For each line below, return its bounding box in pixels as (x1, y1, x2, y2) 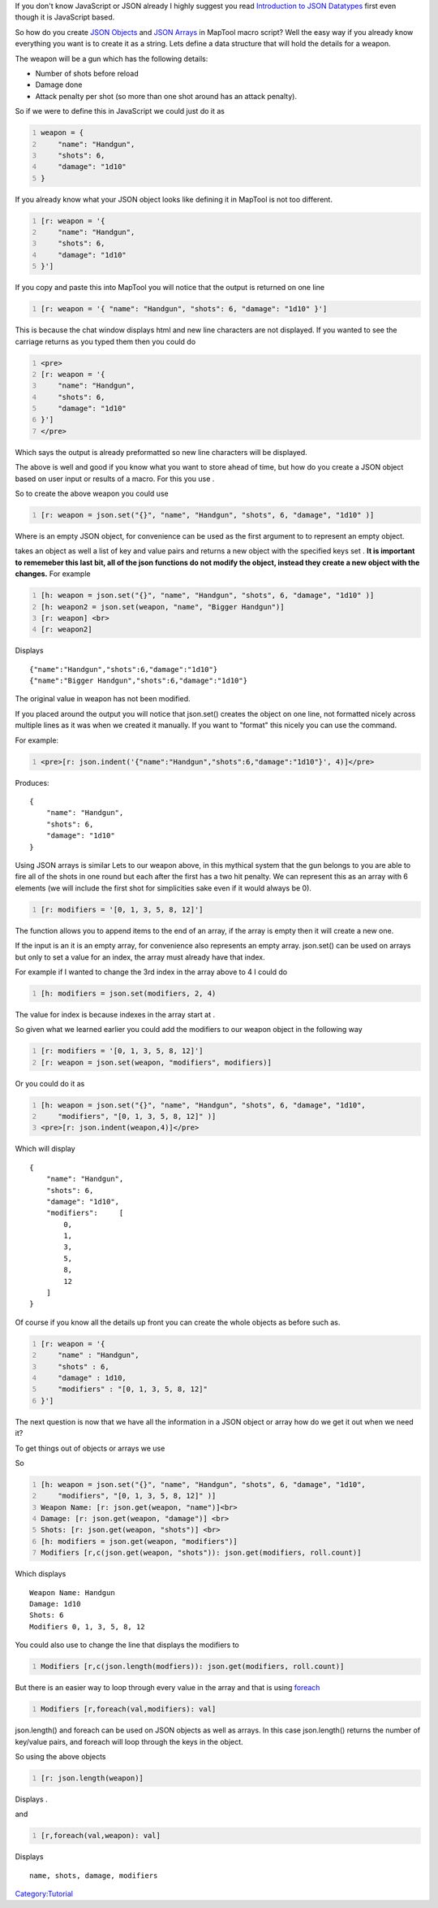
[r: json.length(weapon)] (41, 1773, 144, 1783)
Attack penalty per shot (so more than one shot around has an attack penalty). (35, 91, 298, 101)
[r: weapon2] (41, 625, 92, 634)
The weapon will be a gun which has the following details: (15, 54, 208, 63)
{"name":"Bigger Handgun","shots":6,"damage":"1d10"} (29, 676, 247, 686)
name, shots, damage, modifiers (29, 1871, 158, 1880)
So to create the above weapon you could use (15, 488, 170, 499)
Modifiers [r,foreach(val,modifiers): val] (41, 1705, 217, 1714)
